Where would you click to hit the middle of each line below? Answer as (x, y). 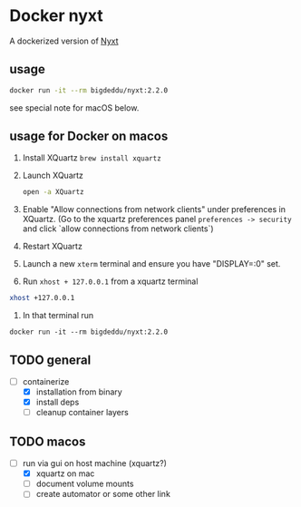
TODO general (50, 360)
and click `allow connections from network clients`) (118, 229)
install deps (58, 402)
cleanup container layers (82, 413)
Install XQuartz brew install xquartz (92, 158)
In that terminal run (58, 316)
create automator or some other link (103, 494)
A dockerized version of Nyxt (64, 41)
